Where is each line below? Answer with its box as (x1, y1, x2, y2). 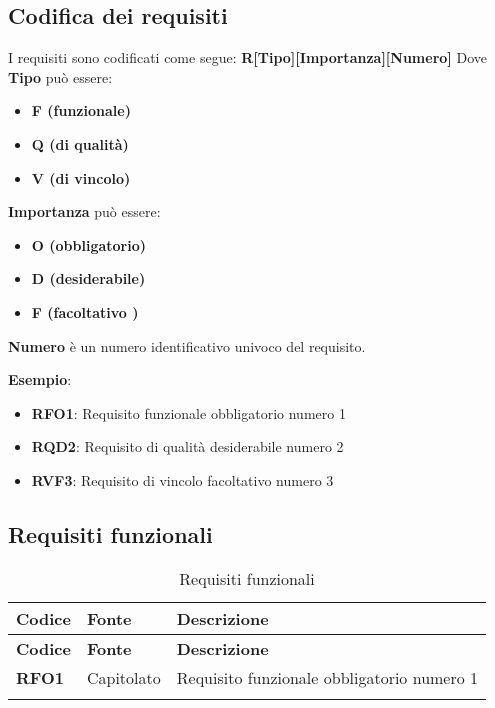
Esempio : (8, 369, 72, 390)
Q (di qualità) (31, 133, 129, 154)
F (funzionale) (31, 100, 131, 121)
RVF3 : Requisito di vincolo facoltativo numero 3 (31, 469, 334, 490)
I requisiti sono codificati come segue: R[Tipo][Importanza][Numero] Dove (8, 47, 487, 68)
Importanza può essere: (8, 201, 161, 222)
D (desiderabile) (31, 268, 146, 289)
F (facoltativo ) (31, 301, 139, 322)
